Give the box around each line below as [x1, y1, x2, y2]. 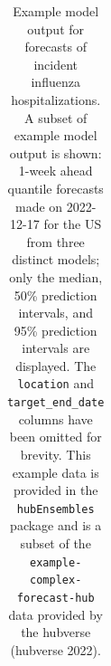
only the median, [9, 267, 103, 286]
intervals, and [18, 303, 93, 322]
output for [27, 19, 85, 38]
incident [33, 54, 78, 73]
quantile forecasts [7, 178, 104, 197]
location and [17, 374, 94, 393]
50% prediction [14, 285, 97, 304]
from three [26, 232, 85, 251]
